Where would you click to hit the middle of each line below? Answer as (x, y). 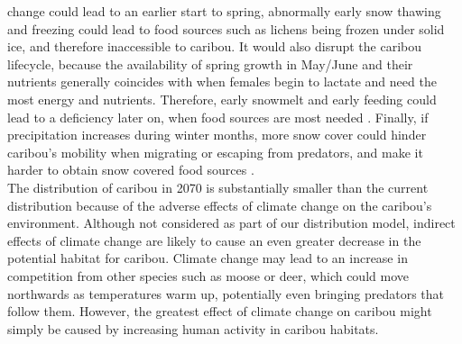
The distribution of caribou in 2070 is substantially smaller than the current (218, 187)
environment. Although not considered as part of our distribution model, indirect (231, 223)
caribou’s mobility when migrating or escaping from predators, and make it (215, 152)
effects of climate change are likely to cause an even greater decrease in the (214, 240)
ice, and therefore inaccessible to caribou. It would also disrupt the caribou (215, 46)
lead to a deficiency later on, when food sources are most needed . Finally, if (218, 117)
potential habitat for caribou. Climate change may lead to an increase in (208, 258)
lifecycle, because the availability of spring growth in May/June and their (210, 63)
